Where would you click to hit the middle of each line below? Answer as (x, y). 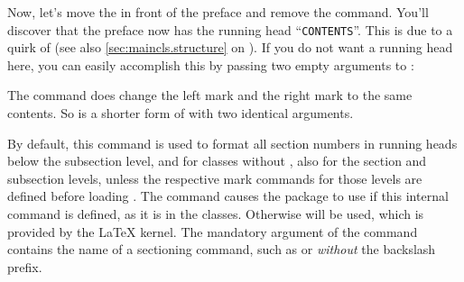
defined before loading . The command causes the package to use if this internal (228, 196)
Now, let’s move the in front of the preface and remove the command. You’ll (218, 12)
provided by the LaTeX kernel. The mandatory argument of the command (213, 231)
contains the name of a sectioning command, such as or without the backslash (222, 249)
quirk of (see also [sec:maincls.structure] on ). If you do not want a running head (230, 47)
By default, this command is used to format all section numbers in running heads (232, 143)
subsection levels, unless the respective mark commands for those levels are (215, 178)
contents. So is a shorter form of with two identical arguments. (181, 113)
